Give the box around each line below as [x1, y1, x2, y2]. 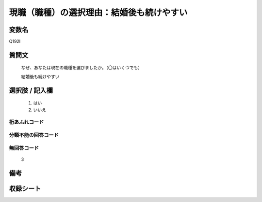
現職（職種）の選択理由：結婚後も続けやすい [9, 7, 188, 18]
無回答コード [9, 144, 39, 151]
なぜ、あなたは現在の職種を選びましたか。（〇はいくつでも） [21, 65, 143, 71]
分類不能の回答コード [9, 131, 59, 138]
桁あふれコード [9, 119, 44, 126]
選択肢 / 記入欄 [9, 86, 53, 94]
